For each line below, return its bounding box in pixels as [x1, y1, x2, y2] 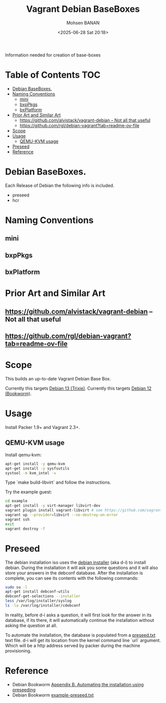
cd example [5, 499, 28, 504]
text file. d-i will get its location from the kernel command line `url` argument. [5, 637, 161, 643]
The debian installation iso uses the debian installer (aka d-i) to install [5, 559, 146, 565]
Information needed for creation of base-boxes [5, 52, 101, 58]
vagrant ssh [5, 517, 30, 522]
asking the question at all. [5, 622, 58, 628]
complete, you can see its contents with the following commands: [5, 575, 139, 581]
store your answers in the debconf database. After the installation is [5, 570, 143, 576]
